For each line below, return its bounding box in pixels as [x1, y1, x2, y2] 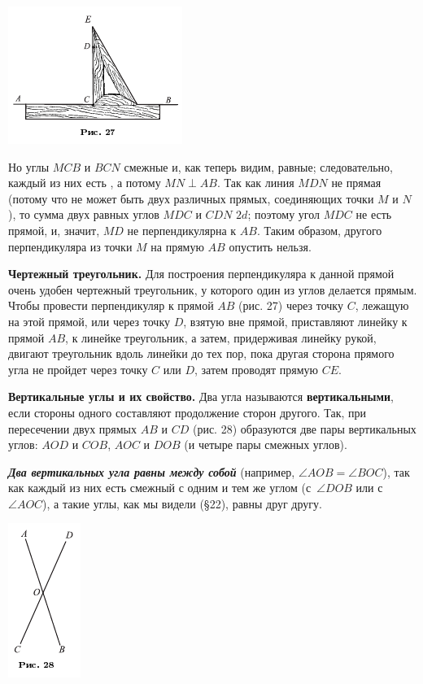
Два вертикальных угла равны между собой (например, [8, 463, 295, 480]
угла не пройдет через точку [8, 360, 148, 377]
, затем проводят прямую [194, 360, 318, 377]
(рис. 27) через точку [238, 297, 343, 314]
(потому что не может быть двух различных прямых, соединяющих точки [8, 190, 374, 207]
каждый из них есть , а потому [8, 174, 161, 191]
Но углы [8, 158, 50, 175]
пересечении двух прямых [8, 420, 137, 437]
